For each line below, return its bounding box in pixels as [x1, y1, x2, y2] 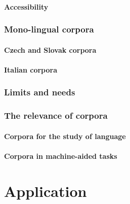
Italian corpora [4, 64, 57, 75]
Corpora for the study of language [4, 130, 126, 141]
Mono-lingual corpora [4, 23, 94, 36]
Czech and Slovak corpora [4, 44, 97, 55]
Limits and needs [4, 86, 75, 98]
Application [4, 180, 87, 201]
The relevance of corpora [4, 109, 108, 122]
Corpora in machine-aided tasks [4, 150, 117, 161]
